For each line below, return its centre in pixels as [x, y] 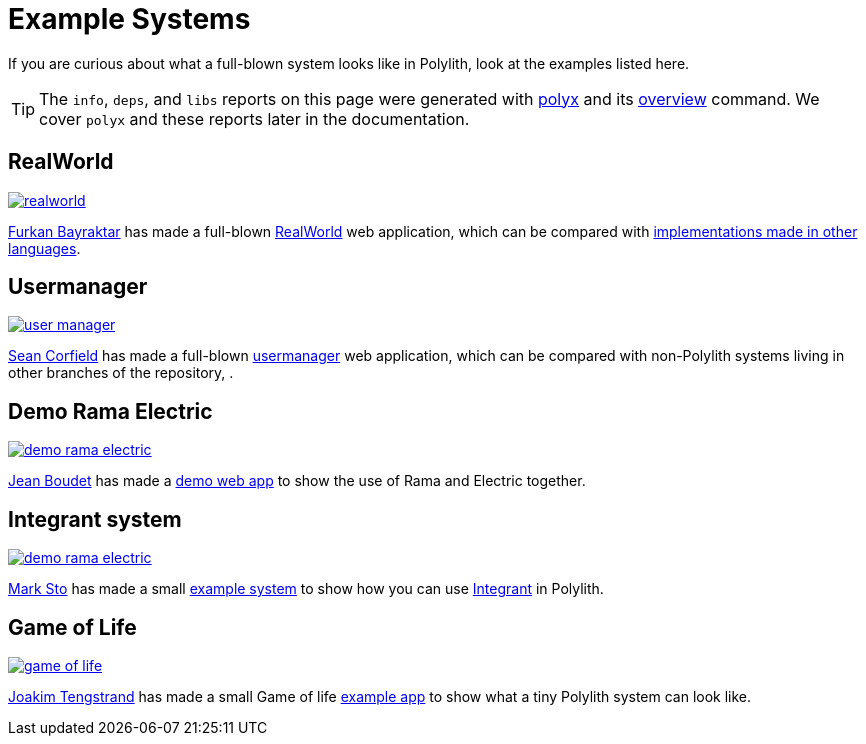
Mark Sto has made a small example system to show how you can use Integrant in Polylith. [306, 589]
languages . [44, 248]
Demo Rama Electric [110, 411]
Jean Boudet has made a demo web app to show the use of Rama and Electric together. [297, 481]
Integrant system [95, 519]
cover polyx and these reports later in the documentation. [254, 118]
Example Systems [129, 19]
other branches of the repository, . [121, 373]
